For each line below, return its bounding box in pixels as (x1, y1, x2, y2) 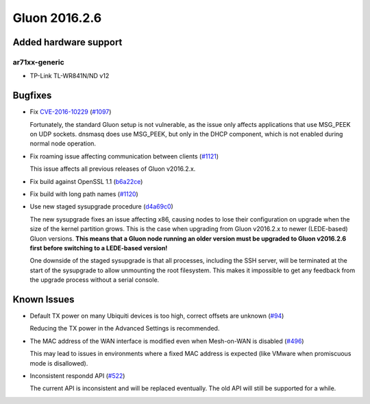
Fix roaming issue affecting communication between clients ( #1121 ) (29, 152, 219, 161)
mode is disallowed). (29, 359, 88, 367)
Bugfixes (12, 90, 52, 102)
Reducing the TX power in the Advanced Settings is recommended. (29, 324, 220, 333)
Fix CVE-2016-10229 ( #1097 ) (29, 108, 112, 116)
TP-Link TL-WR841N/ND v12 (29, 72, 110, 80)
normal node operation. (29, 139, 96, 147)
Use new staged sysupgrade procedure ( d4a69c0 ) (29, 202, 174, 211)
